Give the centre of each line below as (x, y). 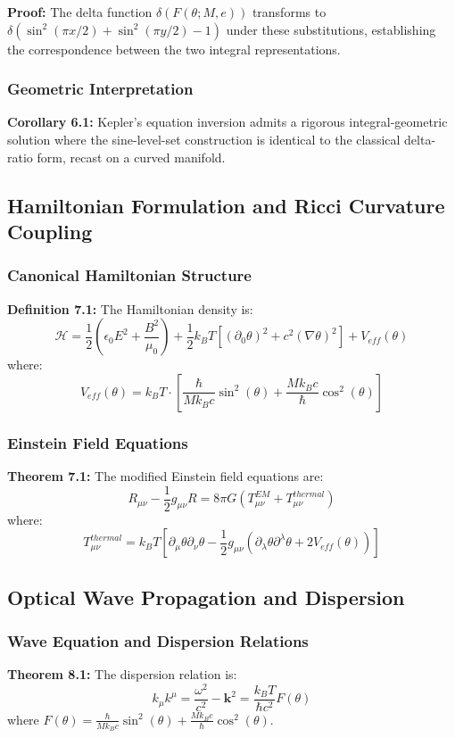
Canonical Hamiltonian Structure (129, 275)
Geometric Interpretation (100, 89)
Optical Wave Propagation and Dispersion (206, 597)
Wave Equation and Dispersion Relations (158, 640)
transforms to (289, 12)
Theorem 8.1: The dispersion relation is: (122, 674)
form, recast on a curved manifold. (131, 157)
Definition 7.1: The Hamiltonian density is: (130, 308)
